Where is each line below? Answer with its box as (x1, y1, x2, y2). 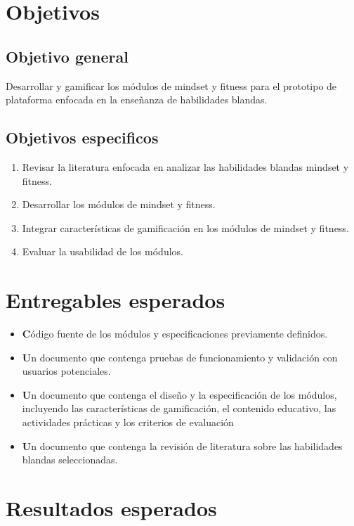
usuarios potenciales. (22, 364, 111, 378)
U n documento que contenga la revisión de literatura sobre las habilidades (22, 438, 343, 453)
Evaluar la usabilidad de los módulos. (22, 244, 183, 259)
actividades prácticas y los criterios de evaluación (22, 415, 234, 430)
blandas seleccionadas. (22, 452, 118, 467)
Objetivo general (6, 45, 129, 67)
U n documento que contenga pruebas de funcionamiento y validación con (22, 349, 338, 364)
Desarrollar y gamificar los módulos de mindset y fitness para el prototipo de (6, 78, 337, 93)
